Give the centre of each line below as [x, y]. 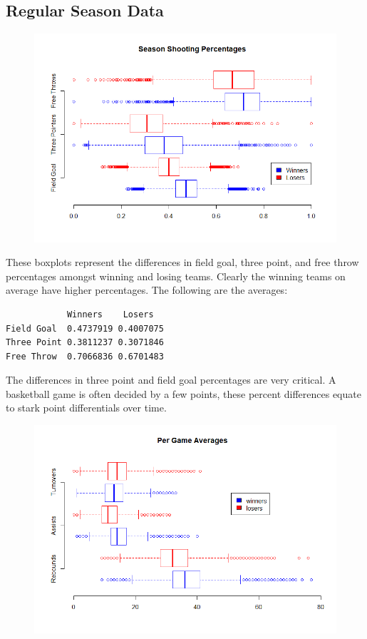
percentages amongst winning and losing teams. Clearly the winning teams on [176, 276]
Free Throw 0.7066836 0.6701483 [85, 356]
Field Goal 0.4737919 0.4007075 [85, 328]
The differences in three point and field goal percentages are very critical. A [171, 380]
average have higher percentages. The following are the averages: [147, 290]
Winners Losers [110, 314]
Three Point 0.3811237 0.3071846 [85, 343]
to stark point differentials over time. [86, 408]
